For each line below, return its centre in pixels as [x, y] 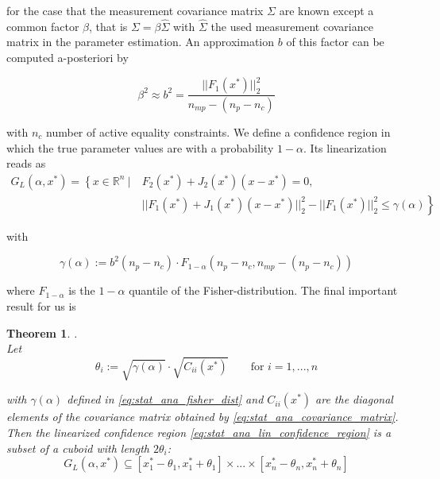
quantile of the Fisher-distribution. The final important [263, 290]
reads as [26, 163]
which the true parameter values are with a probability [140, 147]
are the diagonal [354, 399]
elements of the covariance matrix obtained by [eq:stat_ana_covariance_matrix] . [203, 417]
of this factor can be [335, 42]
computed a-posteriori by [68, 57]
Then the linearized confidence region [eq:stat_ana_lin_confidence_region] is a [199, 432]
